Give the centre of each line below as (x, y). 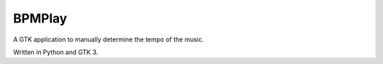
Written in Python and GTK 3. (56, 52)
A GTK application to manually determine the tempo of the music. (109, 39)
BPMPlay (40, 18)
